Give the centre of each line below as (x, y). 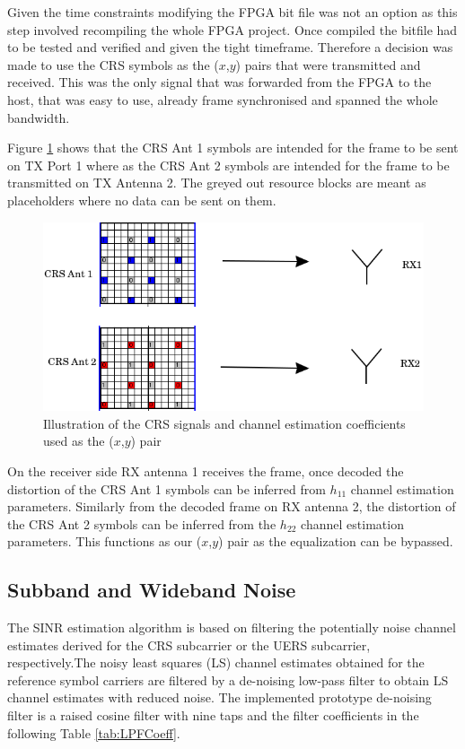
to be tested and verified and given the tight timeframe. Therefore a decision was (230, 47)
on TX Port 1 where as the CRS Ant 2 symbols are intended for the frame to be (228, 165)
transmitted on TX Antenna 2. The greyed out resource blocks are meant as (217, 183)
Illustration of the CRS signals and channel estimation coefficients (224, 423)
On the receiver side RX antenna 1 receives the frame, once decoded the (206, 470)
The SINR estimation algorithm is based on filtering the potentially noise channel (232, 627)
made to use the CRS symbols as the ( (113, 64)
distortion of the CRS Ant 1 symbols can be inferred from (167, 488)
